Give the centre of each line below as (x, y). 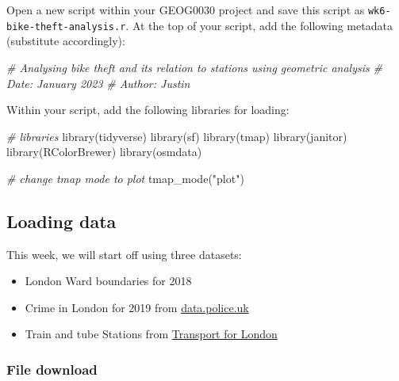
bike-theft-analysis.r (66, 27)
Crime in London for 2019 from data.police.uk (137, 307)
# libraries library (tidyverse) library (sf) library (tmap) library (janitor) (177, 136)
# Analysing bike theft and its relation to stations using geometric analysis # (194, 67)
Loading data (61, 221)
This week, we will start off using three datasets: (124, 254)
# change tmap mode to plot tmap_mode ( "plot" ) (125, 178)
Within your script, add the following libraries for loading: (148, 110)
